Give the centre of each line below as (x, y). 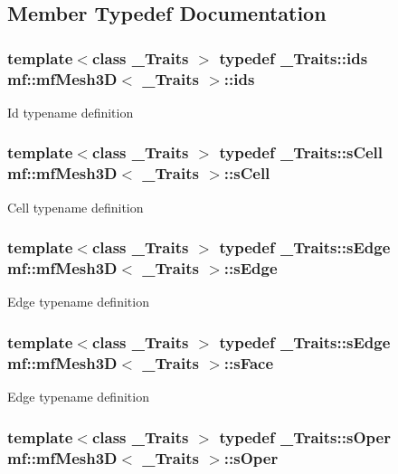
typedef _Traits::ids (294, 57)
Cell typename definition (76, 207)
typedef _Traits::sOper (305, 436)
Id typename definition (71, 112)
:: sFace (249, 362)
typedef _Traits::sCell (301, 152)
